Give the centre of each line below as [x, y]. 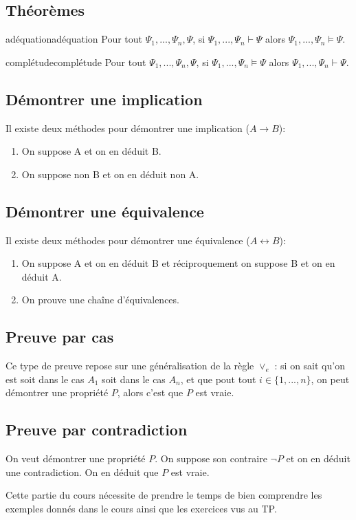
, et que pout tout [218, 379]
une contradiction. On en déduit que [82, 472]
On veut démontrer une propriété [76, 458]
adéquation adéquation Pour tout [74, 39]
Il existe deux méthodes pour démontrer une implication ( [127, 128]
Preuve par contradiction [97, 430]
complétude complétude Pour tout [76, 62]
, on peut [330, 379]
